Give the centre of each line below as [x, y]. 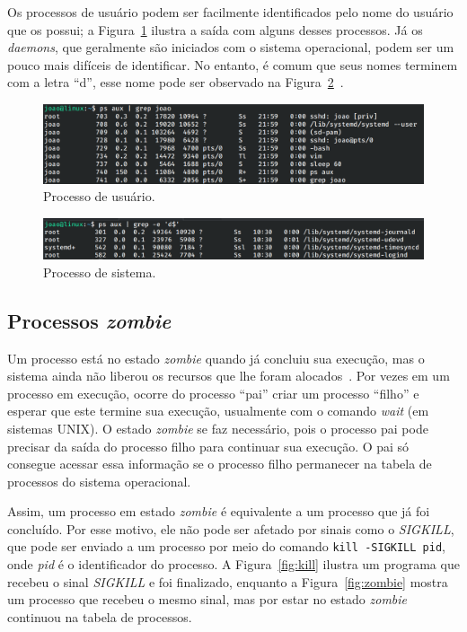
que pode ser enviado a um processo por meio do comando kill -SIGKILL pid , [226, 546]
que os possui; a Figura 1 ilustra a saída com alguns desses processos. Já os [215, 29]
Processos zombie [89, 320]
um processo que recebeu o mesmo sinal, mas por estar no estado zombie [207, 599]
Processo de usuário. [99, 196]
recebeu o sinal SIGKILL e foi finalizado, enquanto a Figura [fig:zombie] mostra [228, 581]
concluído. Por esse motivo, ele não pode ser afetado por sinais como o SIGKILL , [231, 528]
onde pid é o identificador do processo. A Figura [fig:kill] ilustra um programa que [233, 564]
